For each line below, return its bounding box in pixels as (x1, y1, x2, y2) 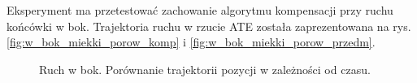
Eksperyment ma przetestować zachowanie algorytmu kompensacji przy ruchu (7, 2, 393, 18)
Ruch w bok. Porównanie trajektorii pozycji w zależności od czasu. (39, 60, 371, 77)
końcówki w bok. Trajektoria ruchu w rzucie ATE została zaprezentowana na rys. (7, 17, 411, 34)
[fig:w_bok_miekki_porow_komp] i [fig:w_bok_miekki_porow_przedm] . (7, 33, 376, 50)
